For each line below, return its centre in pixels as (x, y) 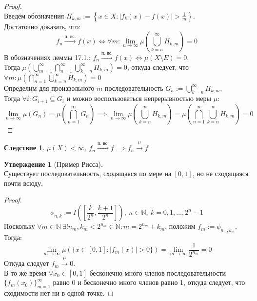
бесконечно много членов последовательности (158, 272)
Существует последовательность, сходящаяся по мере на (88, 173)
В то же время (25, 272)
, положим (180, 226)
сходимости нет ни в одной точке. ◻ (59, 293)
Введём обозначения (34, 15)
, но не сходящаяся (220, 173)
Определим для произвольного (49, 88)
